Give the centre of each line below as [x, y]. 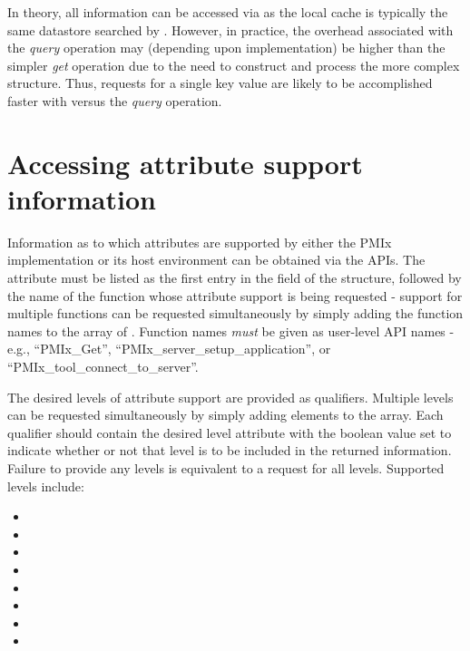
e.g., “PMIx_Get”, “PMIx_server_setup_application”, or [169, 349]
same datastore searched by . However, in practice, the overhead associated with [230, 29]
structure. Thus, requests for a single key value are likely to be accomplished [220, 83]
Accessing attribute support [185, 163]
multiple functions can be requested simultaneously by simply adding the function [235, 313]
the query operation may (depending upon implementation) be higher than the [226, 48]
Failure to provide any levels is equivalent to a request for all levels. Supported [226, 468]
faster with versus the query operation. [115, 100]
